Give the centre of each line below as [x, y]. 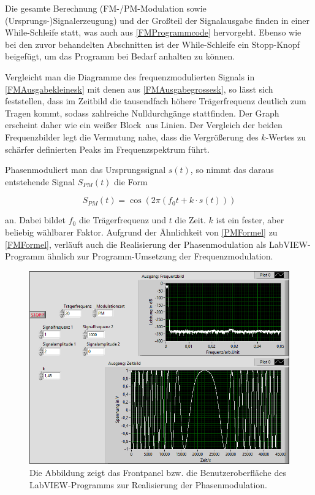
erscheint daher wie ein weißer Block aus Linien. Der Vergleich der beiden [144, 125]
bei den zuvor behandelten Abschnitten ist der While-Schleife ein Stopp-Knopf [152, 44]
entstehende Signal [40, 181]
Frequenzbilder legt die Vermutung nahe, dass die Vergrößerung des [132, 136]
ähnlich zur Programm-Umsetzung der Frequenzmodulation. [160, 256]
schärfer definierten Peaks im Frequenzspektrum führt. [107, 149]
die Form [131, 181]
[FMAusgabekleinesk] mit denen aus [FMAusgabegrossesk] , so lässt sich [139, 89]
